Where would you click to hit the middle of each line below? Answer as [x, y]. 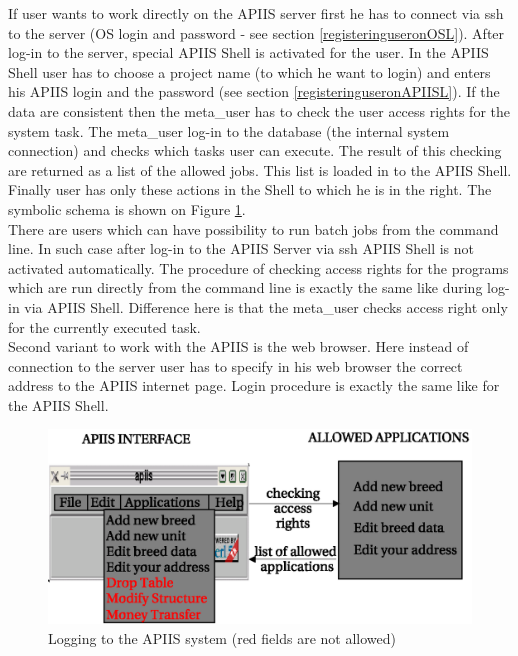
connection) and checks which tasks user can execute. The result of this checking [255, 150]
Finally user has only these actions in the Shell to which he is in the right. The [250, 189]
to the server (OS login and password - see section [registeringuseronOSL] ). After [256, 32]
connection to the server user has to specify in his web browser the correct [235, 365]
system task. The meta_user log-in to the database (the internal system [229, 130]
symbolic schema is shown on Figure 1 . [127, 208]
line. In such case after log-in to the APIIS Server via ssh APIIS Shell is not [241, 248]
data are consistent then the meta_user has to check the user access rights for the [259, 110]
